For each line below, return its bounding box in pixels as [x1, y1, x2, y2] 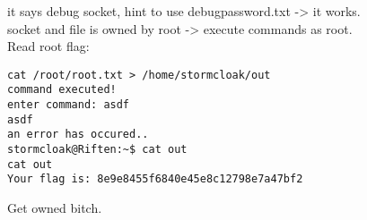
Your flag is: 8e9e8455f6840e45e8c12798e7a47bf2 [7, 173, 303, 186]
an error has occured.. [7, 128, 149, 141]
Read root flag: [7, 37, 90, 55]
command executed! [7, 83, 117, 97]
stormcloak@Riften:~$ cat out [7, 143, 188, 157]
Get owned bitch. [7, 199, 102, 217]
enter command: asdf [7, 98, 130, 112]
